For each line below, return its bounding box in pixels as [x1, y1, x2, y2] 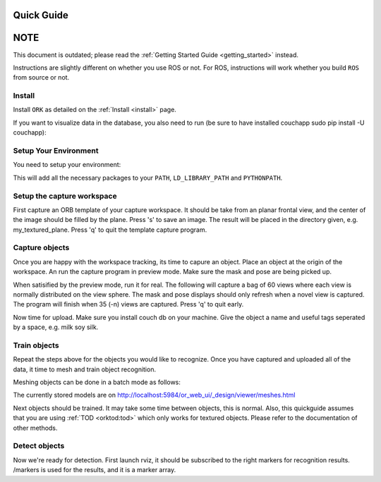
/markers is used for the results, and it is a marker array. [13, 466, 176, 474]
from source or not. [13, 73, 70, 82]
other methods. [13, 424, 58, 432]
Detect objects [13, 441, 65, 451]
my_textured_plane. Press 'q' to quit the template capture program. [13, 225, 207, 234]
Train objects [13, 340, 59, 350]
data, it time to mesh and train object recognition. [13, 365, 157, 373]
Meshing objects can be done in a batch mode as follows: [13, 378, 181, 387]
